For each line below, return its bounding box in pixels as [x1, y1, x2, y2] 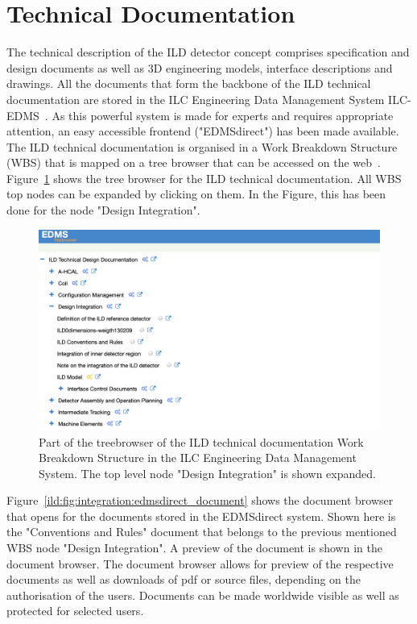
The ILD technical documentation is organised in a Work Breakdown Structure [6, 138, 398, 155]
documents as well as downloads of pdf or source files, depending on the [6, 571, 361, 588]
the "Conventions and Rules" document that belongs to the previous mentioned [6, 523, 397, 540]
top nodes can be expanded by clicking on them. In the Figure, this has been [6, 185, 386, 202]
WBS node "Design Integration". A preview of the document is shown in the [6, 539, 382, 556]
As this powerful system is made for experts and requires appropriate [52, 106, 394, 123]
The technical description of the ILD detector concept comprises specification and [6, 44, 410, 60]
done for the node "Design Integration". [6, 202, 200, 218]
